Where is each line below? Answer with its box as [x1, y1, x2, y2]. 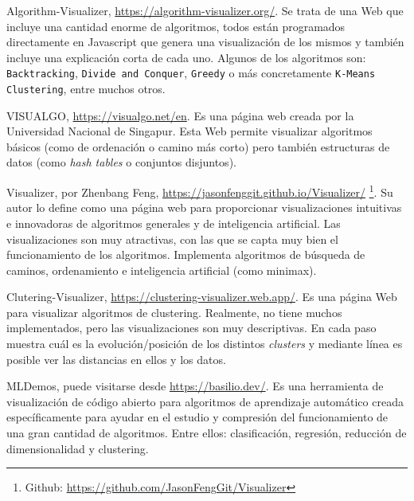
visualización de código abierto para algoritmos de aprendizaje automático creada [6, 393, 404, 409]
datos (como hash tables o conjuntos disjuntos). [6, 154, 236, 170]
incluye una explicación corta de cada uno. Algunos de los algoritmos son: [6, 49, 366, 65]
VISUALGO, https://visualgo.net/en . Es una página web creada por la [6, 107, 354, 123]
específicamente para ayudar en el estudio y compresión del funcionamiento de [6, 409, 389, 425]
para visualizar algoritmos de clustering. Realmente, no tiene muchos [6, 303, 342, 320]
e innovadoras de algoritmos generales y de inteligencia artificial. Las [6, 214, 341, 231]
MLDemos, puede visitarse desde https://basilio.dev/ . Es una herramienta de [6, 378, 384, 394]
